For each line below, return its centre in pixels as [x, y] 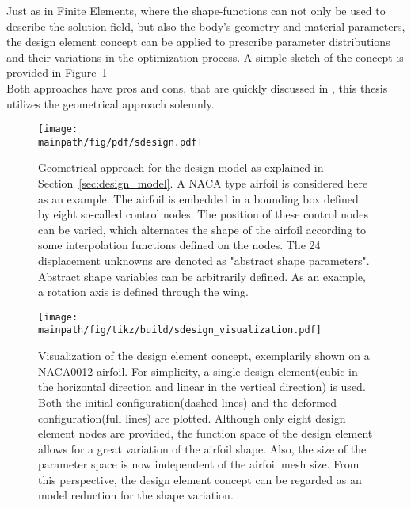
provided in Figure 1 [57, 72]
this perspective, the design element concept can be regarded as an [200, 479]
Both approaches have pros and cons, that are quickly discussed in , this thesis [197, 87]
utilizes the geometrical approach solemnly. [110, 103]
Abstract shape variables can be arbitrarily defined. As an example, [202, 276]
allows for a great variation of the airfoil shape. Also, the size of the [202, 448]
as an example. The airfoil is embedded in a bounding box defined [198, 198]
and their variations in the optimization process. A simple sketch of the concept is [205, 57]
